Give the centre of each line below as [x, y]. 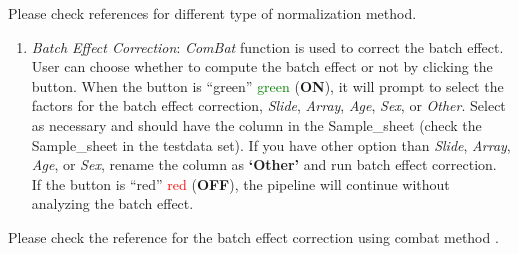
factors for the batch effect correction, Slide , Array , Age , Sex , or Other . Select [268, 105]
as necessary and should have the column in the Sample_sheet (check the [256, 124]
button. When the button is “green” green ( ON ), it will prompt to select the [267, 85]
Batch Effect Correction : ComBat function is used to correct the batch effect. [267, 46]
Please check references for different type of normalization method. [212, 13]
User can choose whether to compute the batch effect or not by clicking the [262, 66]
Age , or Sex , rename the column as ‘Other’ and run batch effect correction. [264, 164]
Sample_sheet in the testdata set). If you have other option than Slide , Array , [271, 144]
